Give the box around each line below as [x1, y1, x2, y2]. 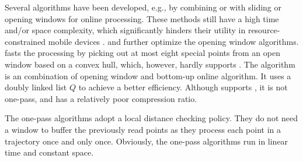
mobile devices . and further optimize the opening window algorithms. [48, 35, 299, 47]
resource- [248, 24, 280, 36]
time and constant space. [5, 146, 94, 159]
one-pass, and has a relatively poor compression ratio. [5, 92, 197, 104]
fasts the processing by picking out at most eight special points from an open [5, 47, 280, 59]
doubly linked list [5, 81, 67, 93]
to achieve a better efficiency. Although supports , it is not [78, 81, 288, 93]
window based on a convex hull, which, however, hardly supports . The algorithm [5, 58, 295, 70]
